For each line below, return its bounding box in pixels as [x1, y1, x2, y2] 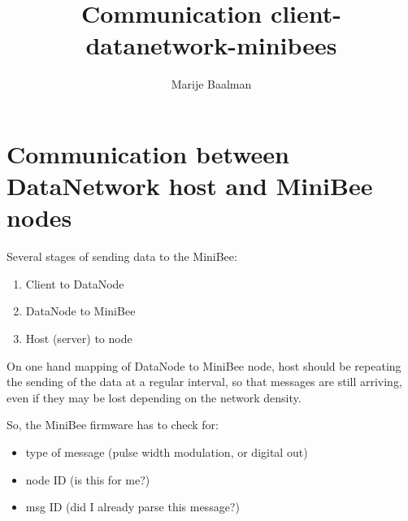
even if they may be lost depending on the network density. [7, 389, 302, 406]
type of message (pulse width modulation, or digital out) [25, 443, 308, 460]
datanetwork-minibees [85, 28, 337, 62]
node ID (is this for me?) [25, 471, 150, 488]
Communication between [7, 137, 289, 170]
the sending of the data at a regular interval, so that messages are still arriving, [7, 373, 402, 390]
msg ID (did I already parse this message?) [25, 498, 240, 515]
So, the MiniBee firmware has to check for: [7, 416, 219, 433]
